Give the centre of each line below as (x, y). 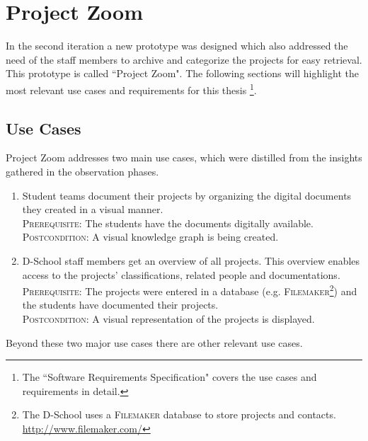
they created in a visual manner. (93, 209)
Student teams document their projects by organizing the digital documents (187, 195)
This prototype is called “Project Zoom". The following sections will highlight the (182, 73)
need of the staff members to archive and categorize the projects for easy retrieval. (184, 59)
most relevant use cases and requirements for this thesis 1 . (131, 88)
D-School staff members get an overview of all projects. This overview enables (191, 260)
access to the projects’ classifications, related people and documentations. (181, 274)
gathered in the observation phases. (82, 171)
